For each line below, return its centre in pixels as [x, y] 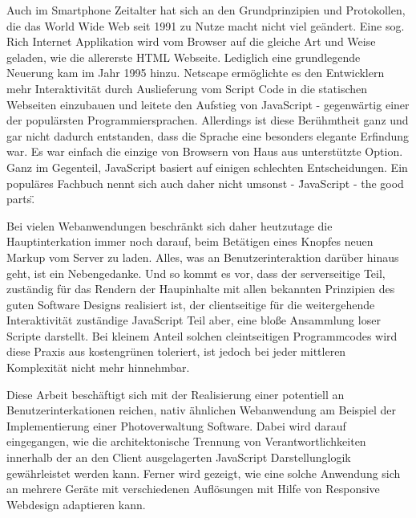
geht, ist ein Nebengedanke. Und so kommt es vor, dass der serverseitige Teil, [196, 273]
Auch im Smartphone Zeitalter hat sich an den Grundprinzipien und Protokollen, [206, 10]
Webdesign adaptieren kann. [76, 504]
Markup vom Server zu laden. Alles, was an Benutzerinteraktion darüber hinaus [203, 257]
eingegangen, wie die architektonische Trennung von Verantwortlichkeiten [186, 441]
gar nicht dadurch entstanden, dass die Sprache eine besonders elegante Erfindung [208, 135]
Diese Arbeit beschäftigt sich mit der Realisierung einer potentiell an [176, 394]
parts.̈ [21, 199]
